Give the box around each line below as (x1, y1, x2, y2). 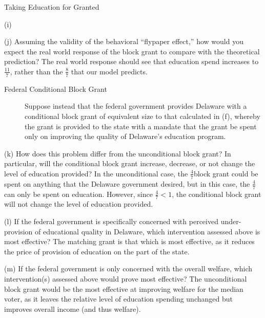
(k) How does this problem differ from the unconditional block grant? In (4, 148, 231, 158)
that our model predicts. (71, 66, 148, 76)
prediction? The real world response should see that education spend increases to (4, 56, 259, 67)
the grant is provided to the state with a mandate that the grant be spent (25, 121, 257, 131)
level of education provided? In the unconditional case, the (4, 168, 188, 178)
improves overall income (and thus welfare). (4, 303, 141, 314)
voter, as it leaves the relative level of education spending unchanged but (4, 293, 233, 304)
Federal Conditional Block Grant (4, 83, 107, 94)
